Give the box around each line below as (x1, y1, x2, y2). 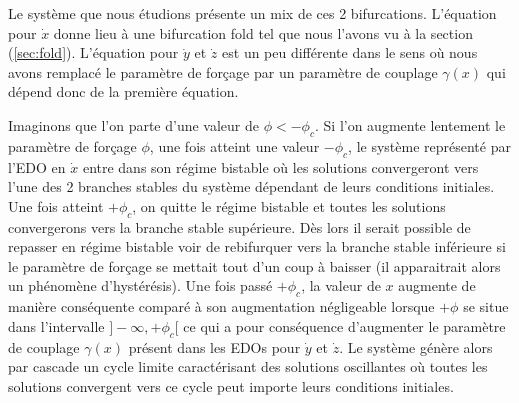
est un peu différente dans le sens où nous (222, 42, 478, 63)
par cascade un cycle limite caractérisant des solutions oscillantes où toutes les (8, 356, 488, 377)
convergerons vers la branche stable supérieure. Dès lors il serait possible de (8, 216, 471, 237)
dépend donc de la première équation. (8, 81, 239, 102)
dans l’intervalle (8, 315, 105, 336)
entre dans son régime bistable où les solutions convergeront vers (82, 156, 479, 177)
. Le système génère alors (339, 336, 493, 357)
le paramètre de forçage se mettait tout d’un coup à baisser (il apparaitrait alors (8, 255, 501, 276)
